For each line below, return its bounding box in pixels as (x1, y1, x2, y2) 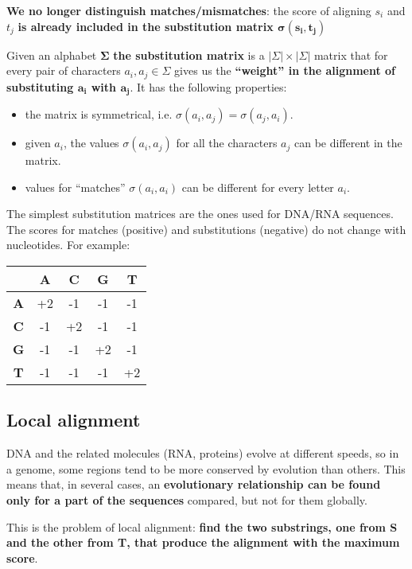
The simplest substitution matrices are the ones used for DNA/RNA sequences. (6, 205, 394, 222)
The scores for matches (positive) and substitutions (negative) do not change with (6, 220, 406, 237)
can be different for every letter (181, 178, 334, 195)
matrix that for (313, 46, 388, 63)
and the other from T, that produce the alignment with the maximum (6, 534, 400, 551)
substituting (6, 78, 74, 95)
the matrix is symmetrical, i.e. (25, 106, 173, 123)
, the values (63, 134, 119, 151)
